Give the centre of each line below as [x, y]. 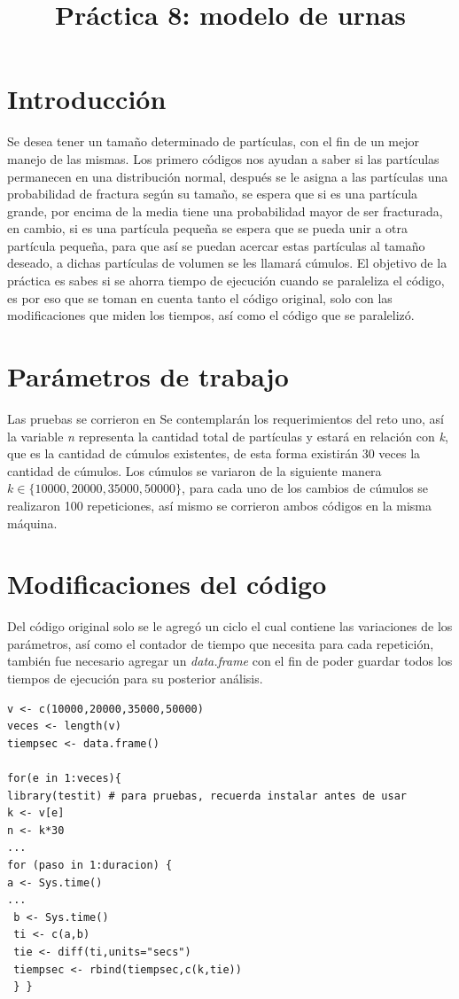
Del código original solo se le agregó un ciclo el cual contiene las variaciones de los [230, 626]
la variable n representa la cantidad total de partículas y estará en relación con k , [228, 436]
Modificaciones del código [167, 584]
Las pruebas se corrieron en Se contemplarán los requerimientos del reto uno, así [226, 418]
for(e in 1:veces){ [64, 778]
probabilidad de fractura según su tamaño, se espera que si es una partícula [213, 194]
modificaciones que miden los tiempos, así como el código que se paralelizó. [211, 315]
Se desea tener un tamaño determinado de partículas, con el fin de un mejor [214, 141]
